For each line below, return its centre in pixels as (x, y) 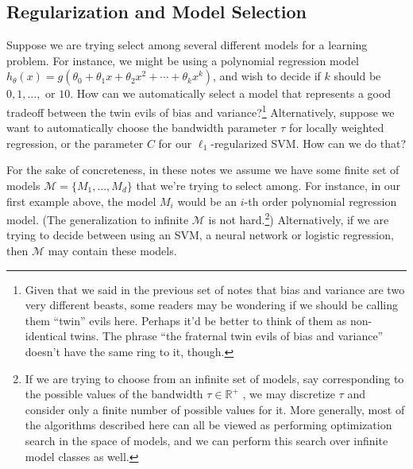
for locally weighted (336, 128)
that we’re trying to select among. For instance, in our (268, 186)
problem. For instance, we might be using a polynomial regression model (183, 60)
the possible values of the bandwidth (114, 394)
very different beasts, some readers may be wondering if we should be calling (211, 305)
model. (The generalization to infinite (98, 219)
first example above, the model (81, 201)
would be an (207, 201)
